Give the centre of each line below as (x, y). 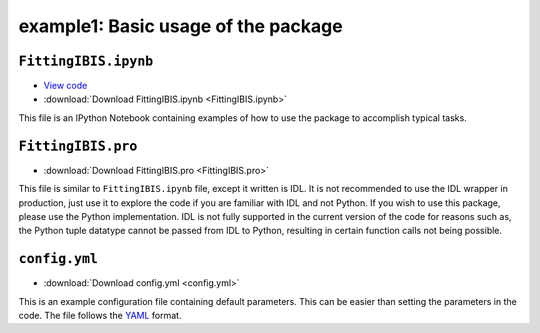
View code (65, 86)
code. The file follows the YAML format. (100, 315)
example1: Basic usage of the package (181, 26)
